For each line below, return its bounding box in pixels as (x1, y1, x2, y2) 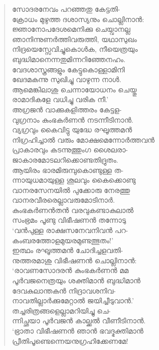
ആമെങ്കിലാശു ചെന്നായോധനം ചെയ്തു (12, 84, 137, 94)
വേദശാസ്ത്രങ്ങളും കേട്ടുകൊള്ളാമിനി (12, 64, 125, 74)
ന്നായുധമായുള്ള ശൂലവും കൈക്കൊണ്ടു (12, 174, 136, 185)
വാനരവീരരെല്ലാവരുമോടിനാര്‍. (12, 195, 115, 205)
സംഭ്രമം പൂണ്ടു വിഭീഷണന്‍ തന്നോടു (12, 215, 126, 225)
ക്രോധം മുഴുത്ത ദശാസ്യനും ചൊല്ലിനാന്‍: (12, 13, 144, 24)
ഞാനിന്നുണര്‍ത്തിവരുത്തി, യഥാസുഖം (12, 33, 137, 44)
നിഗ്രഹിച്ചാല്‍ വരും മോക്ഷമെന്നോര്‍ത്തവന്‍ (12, 134, 155, 145)
